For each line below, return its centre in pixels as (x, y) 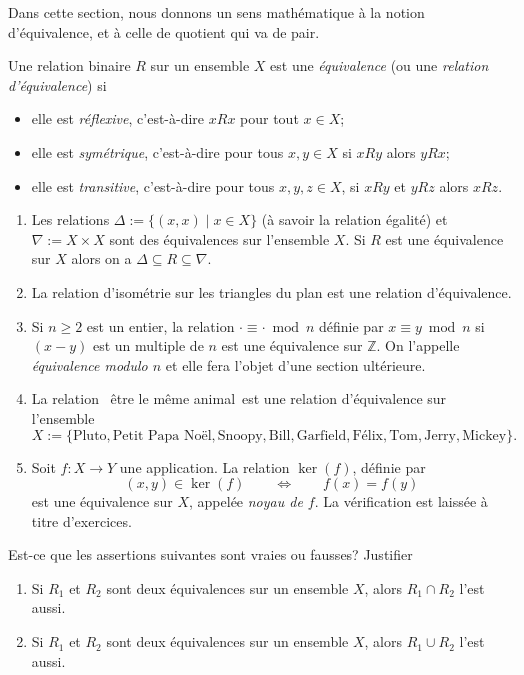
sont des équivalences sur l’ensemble (219, 238)
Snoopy (240, 435)
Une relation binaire (69, 65)
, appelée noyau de (246, 501)
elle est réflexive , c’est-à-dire (118, 118)
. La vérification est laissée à (401, 501)
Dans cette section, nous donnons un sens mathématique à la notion (216, 12)
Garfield (321, 435)
